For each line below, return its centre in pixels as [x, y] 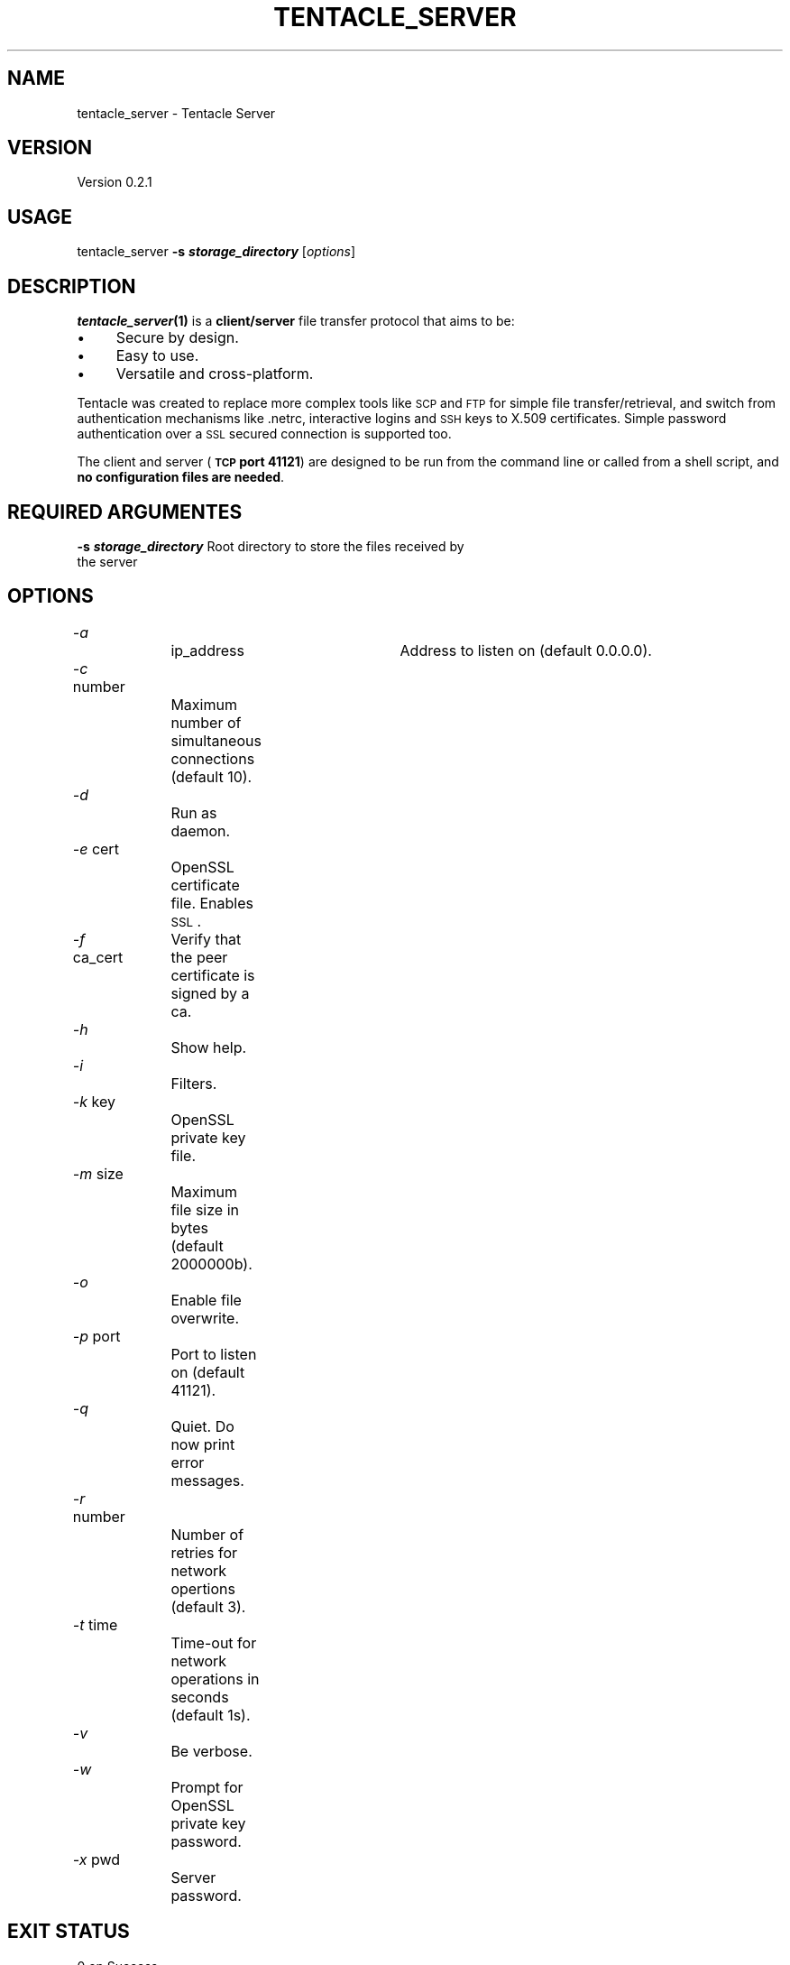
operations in [215, 1679]
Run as [194, 812]
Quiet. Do [202, 1426]
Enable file [206, 1300]
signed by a [210, 993]
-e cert [96, 849]
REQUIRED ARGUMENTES [125, 512]
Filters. [194, 1083]
